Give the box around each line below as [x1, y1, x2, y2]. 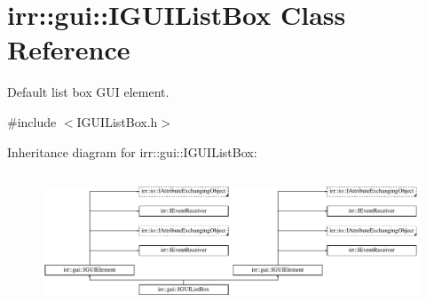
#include [7, 112, 57, 131]
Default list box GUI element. [7, 83, 170, 101]
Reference [7, 31, 130, 68]
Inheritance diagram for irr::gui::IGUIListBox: [7, 142, 257, 161]
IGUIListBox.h [76, 112, 158, 131]
